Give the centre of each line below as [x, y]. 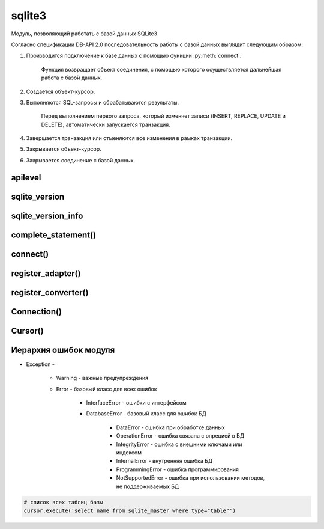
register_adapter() [46, 273]
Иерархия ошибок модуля [63, 350]
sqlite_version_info [47, 216]
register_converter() [50, 292]
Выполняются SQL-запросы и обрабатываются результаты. [103, 102]
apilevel [26, 177]
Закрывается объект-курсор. [64, 149]
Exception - [40, 364]
